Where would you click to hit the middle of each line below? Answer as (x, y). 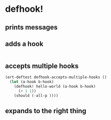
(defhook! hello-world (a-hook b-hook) (55, 86)
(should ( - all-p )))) (36, 95)
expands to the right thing (46, 111)
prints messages (31, 27)
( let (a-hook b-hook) (32, 82)
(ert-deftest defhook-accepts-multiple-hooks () (56, 77)
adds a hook (24, 44)
